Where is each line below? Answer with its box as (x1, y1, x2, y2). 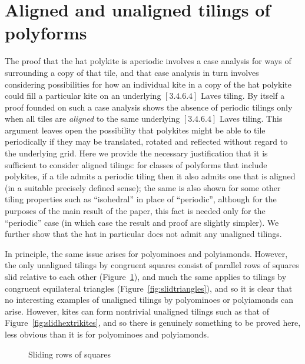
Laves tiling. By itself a (201, 89, 285, 102)
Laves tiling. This (219, 112, 283, 125)
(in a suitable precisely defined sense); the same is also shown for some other (5, 181, 281, 193)
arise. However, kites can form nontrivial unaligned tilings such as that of (5, 305, 269, 317)
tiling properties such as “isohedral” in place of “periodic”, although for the (5, 193, 277, 205)
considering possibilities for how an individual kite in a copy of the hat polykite (5, 78, 291, 90)
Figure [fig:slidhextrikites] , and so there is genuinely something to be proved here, (5, 316, 301, 329)
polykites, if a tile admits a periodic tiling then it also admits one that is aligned (5, 170, 296, 182)
